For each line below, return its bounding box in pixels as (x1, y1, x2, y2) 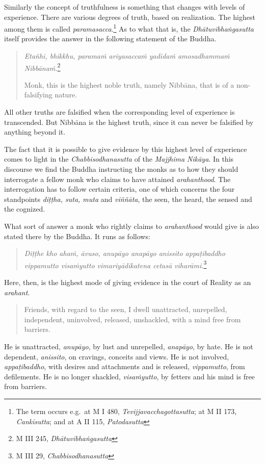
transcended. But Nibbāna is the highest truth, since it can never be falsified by (4, 116, 254, 127)
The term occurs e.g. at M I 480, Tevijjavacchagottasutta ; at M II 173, (16, 405, 237, 416)
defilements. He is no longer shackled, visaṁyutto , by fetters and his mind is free (4, 371, 255, 381)
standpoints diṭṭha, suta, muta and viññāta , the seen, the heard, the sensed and (4, 193, 252, 204)
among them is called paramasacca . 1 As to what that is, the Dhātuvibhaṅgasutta (4, 22, 254, 34)
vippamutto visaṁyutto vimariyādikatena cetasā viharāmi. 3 (24, 258, 207, 270)
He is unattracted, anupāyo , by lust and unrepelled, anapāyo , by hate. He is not (4, 341, 253, 351)
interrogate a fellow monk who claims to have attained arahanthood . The (4, 173, 231, 184)
